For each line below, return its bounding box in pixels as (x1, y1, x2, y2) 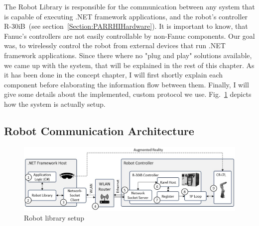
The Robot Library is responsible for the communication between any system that (4, 1, 255, 11)
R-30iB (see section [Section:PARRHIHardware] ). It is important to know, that (4, 21, 248, 31)
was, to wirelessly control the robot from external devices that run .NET (4, 40, 226, 51)
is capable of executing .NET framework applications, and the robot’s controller (4, 11, 248, 21)
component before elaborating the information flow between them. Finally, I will (4, 79, 249, 89)
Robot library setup (24, 213, 84, 223)
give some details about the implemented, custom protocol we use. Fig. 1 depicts (4, 89, 252, 99)
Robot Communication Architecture (4, 123, 194, 138)
